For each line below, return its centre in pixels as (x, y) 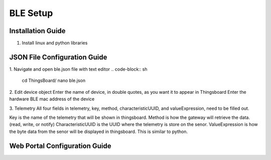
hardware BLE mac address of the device (52, 99)
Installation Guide (37, 31)
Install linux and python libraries (55, 43)
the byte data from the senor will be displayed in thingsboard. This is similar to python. (99, 131)
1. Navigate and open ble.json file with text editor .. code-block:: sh (78, 69)
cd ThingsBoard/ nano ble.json (53, 81)
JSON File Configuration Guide (58, 57)
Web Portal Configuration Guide (60, 146)
